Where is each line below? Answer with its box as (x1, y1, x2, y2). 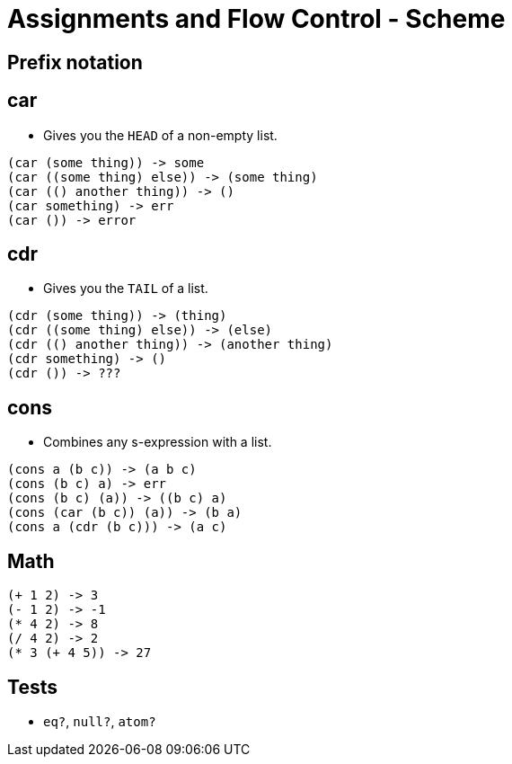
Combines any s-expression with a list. (43, 434, 272, 450)
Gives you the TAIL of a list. (43, 280, 208, 297)
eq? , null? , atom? (43, 713, 156, 729)
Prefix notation (7, 50, 143, 74)
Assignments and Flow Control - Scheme (7, 4, 506, 34)
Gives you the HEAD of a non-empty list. (43, 127, 278, 143)
